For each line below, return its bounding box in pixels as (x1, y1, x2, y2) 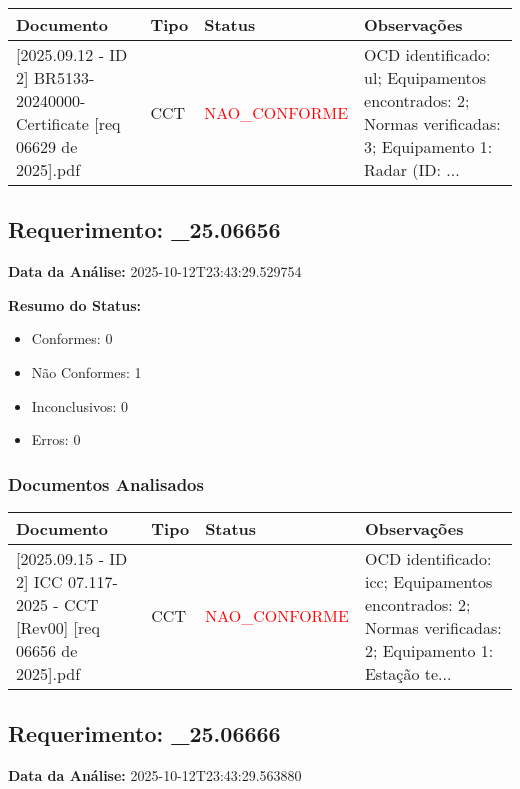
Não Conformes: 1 (31, 361, 142, 382)
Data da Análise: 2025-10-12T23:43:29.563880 (8, 765, 302, 786)
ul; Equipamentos (364, 66, 487, 89)
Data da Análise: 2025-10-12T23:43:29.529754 (8, 261, 302, 282)
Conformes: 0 (31, 328, 113, 349)
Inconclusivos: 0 (31, 395, 129, 416)
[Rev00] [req (16, 615, 100, 639)
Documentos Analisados (8, 471, 204, 496)
